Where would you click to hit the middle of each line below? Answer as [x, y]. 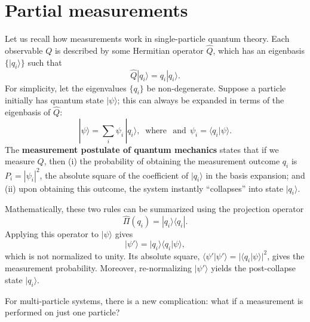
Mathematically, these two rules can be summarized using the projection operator [154, 209]
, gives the [286, 255]
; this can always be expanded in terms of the [201, 100]
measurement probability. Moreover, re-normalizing [98, 268]
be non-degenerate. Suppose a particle [216, 88]
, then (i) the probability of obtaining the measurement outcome [162, 161]
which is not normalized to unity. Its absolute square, [102, 255]
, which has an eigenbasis [259, 50]
